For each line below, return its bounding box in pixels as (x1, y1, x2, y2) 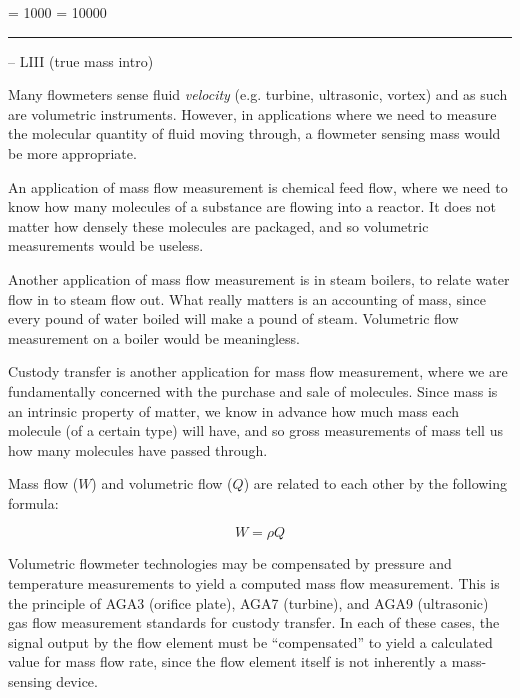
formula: (8, 492, 59, 513)
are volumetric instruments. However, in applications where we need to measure (8, 103, 497, 124)
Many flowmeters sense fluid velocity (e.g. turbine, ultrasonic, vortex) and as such (8, 84, 508, 105)
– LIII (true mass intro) (8, 50, 154, 71)
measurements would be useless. (8, 235, 204, 256)
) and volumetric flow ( (91, 473, 233, 494)
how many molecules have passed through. (8, 439, 268, 460)
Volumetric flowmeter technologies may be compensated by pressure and (8, 553, 452, 574)
